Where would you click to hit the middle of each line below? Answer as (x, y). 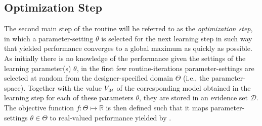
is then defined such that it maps (157, 107)
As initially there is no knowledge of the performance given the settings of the (125, 58)
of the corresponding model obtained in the (184, 87)
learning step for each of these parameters (69, 98)
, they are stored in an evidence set (193, 98)
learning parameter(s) (38, 68)
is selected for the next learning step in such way (177, 38)
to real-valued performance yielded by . (111, 117)
